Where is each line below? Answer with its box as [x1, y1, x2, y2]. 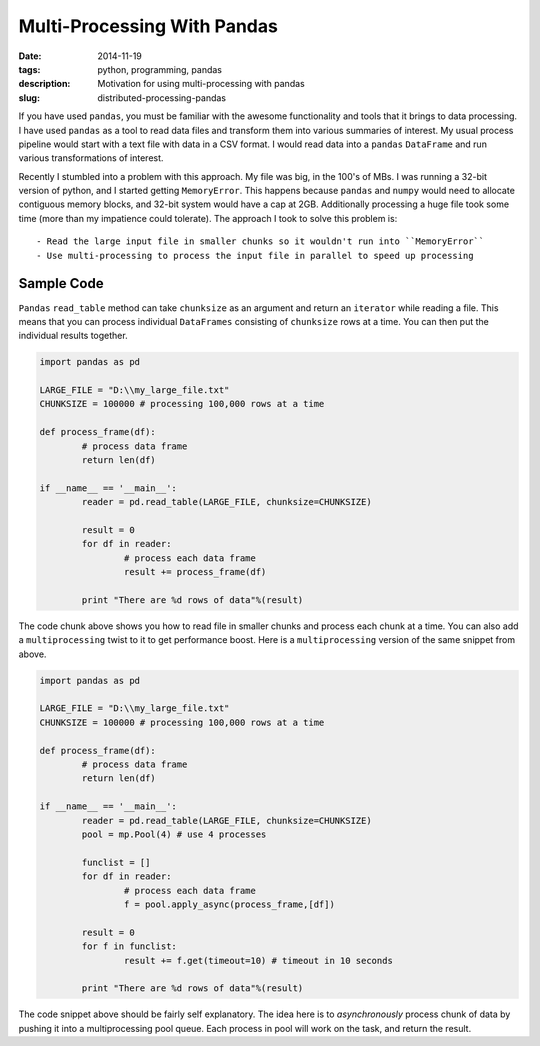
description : [18, 78, 71, 90]
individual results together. [18, 330, 129, 342]
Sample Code [18, 275, 104, 292]
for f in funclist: [81, 941, 177, 952]
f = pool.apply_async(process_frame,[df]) [123, 898, 335, 910]
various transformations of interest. [18, 152, 164, 164]
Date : [18, 50, 42, 62]
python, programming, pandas [97, 63, 223, 75]
